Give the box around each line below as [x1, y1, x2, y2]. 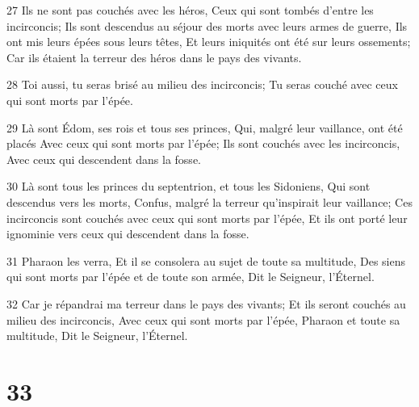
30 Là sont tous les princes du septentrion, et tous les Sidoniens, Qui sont [6, 178, 371, 195]
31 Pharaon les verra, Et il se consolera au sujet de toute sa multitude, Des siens [6, 252, 406, 269]
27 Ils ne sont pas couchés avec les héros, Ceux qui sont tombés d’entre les [6, 2, 374, 18]
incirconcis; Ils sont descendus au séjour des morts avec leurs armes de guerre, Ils [6, 17, 408, 34]
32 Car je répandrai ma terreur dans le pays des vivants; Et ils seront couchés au [6, 295, 406, 312]
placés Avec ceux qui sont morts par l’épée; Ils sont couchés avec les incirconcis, [6, 135, 400, 152]
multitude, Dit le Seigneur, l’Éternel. [6, 327, 188, 344]
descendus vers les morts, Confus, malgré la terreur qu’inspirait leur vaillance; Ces [6, 193, 413, 210]
